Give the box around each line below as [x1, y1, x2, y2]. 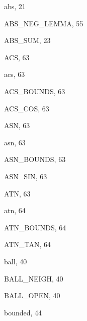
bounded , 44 [4, 307, 42, 317]
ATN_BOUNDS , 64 [4, 222, 66, 232]
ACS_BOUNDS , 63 [4, 86, 65, 96]
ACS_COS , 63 [4, 103, 49, 113]
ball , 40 [4, 256, 27, 266]
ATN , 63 [4, 188, 31, 198]
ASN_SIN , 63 [4, 171, 47, 181]
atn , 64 [4, 205, 26, 216]
